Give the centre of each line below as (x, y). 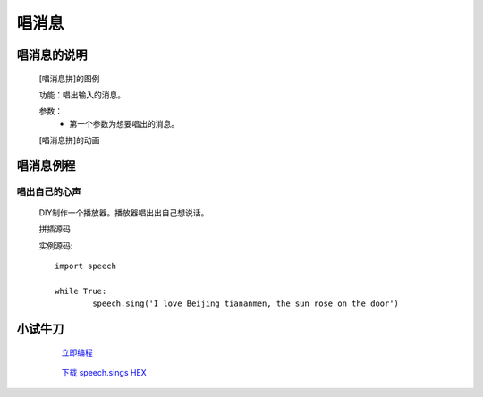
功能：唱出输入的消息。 (82, 95)
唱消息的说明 (52, 55)
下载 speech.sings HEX (104, 373)
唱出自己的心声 (49, 191)
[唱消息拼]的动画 (69, 140)
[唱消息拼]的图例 (69, 78)
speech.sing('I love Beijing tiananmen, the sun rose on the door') (246, 304)
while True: (81, 291)
